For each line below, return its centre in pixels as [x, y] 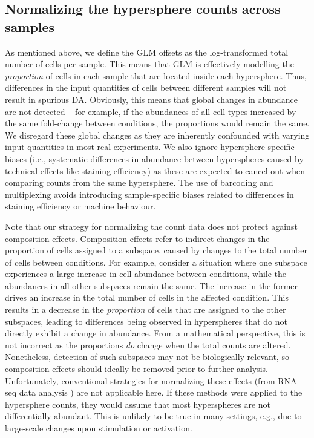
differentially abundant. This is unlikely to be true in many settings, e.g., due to [153, 416]
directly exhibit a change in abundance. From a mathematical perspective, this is [155, 333]
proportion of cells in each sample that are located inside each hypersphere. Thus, [156, 75]
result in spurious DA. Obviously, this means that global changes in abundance [151, 99]
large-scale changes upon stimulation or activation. [99, 428]
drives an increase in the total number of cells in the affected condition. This [147, 297]
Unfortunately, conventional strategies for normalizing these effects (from [140, 380]
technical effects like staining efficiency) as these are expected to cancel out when [155, 170]
